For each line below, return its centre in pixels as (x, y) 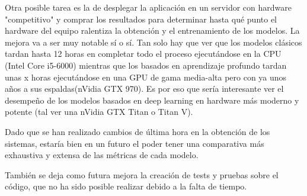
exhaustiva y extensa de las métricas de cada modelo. (102, 155)
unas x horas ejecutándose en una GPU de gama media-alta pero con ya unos (146, 77)
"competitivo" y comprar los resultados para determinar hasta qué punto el (141, 19)
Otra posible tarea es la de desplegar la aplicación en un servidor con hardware (148, 7)
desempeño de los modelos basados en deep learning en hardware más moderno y (152, 100)
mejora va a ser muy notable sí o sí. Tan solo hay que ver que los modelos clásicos (153, 42)
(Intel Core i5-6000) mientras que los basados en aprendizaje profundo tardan (146, 65)
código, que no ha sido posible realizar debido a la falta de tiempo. (126, 186)
